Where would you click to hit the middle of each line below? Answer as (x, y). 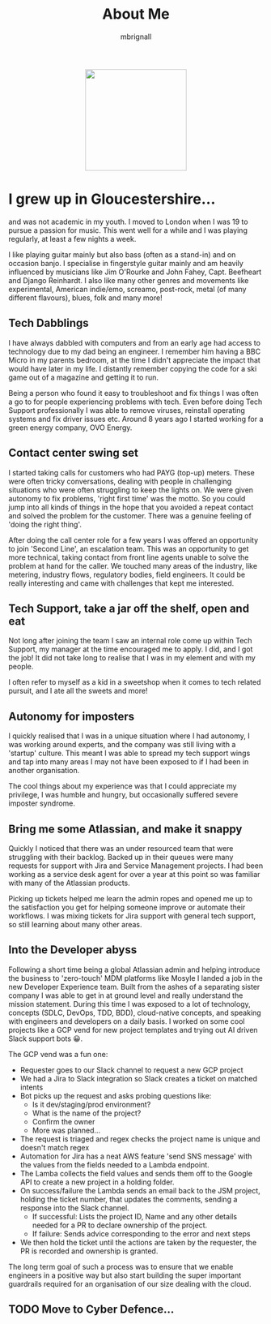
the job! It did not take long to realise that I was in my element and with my (132, 658)
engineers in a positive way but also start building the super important (125, 1275)
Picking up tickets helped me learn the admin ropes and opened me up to (131, 898)
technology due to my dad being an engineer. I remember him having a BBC (135, 351)
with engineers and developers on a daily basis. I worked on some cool (127, 1021)
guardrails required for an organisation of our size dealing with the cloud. (130, 1283)
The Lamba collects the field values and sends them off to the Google (136, 1173)
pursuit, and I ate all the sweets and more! (78, 691)
